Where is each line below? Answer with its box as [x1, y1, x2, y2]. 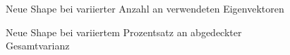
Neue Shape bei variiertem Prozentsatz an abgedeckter [6, 24, 242, 39]
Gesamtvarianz [6, 38, 70, 53]
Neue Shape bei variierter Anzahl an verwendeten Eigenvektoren [6, 1, 284, 15]
